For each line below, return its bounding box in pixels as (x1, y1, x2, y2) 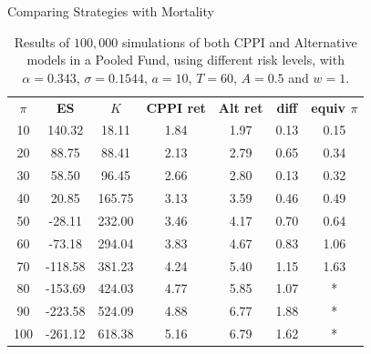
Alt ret (218, 97, 263, 116)
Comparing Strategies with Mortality (7, 2, 214, 20)
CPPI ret (146, 97, 206, 116)
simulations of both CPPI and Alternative (121, 32, 357, 51)
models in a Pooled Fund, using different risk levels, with (26, 50, 345, 69)
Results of (14, 32, 70, 51)
